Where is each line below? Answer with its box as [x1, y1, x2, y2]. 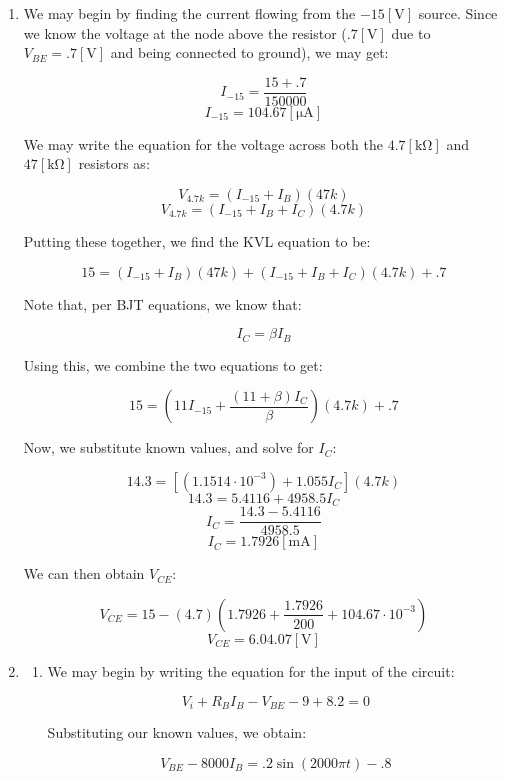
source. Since [418, 3, 498, 23]
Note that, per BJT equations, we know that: [23, 293, 302, 314]
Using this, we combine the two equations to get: [23, 354, 323, 375]
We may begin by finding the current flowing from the [23, 3, 356, 23]
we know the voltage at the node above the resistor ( [23, 22, 347, 43]
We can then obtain [23, 563, 145, 584]
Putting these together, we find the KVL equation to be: [23, 231, 371, 252]
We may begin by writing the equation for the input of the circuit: [47, 660, 455, 681]
